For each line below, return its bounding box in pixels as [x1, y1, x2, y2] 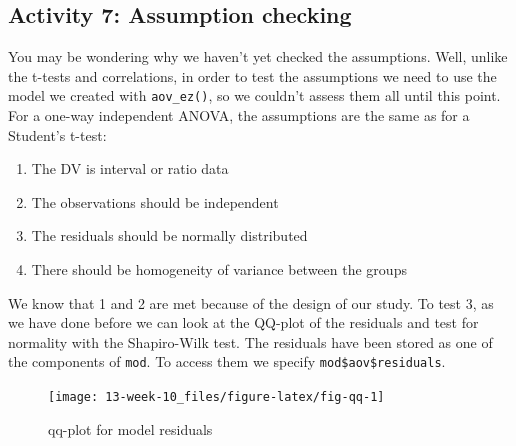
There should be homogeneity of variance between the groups [31, 259, 407, 280]
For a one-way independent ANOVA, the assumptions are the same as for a [8, 105, 470, 126]
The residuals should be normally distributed [31, 225, 308, 246]
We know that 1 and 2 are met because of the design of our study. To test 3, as [8, 292, 494, 313]
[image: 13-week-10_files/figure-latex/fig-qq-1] [48, 390, 385, 405]
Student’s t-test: [8, 124, 107, 145]
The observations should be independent [31, 191, 279, 212]
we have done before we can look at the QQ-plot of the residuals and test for [8, 312, 479, 333]
